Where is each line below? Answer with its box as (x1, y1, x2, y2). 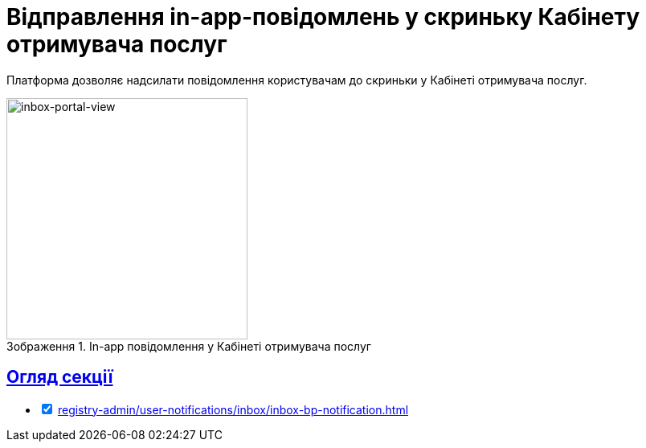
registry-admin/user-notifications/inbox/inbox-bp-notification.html (57, 402, 409, 417)
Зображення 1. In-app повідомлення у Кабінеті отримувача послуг (6, 339, 371, 353)
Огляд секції (6, 367, 113, 388)
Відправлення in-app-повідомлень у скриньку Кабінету (6, 3, 640, 31)
